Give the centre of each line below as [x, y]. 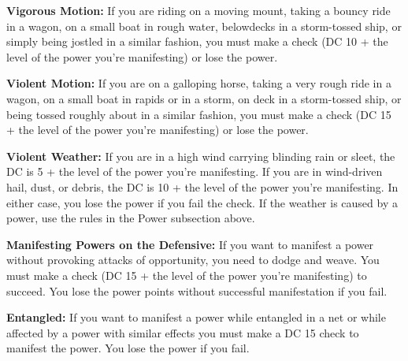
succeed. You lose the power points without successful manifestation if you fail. [197, 290]
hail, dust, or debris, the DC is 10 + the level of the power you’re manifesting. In [202, 186]
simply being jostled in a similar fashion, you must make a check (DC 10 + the [197, 41]
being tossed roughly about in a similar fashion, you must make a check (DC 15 [199, 114]
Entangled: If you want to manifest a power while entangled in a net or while [196, 317]
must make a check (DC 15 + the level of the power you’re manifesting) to [187, 275]
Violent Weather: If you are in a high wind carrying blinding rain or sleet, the [201, 156]
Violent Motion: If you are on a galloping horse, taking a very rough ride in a [199, 83]
